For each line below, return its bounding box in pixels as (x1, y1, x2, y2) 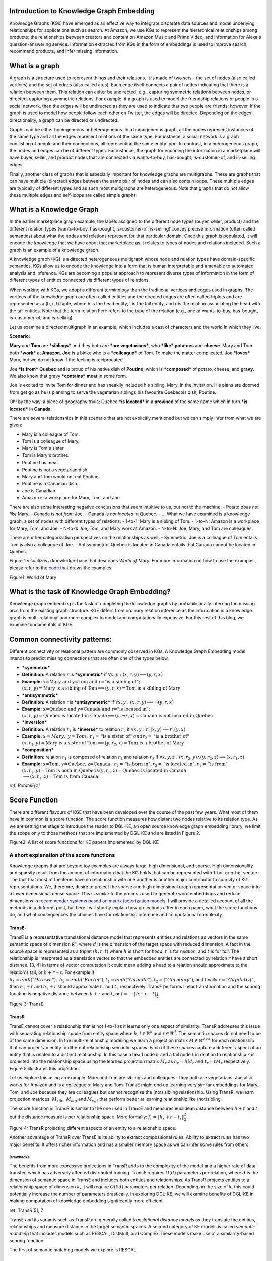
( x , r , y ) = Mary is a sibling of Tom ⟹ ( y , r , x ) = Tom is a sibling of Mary (22, 685, 181, 691)
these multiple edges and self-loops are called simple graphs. (9, 192, 138, 198)
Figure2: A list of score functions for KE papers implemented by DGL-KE (9, 839, 159, 845)
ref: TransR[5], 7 (9, 1207, 43, 1213)
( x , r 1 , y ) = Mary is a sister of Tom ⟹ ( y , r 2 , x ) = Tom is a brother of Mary (22, 740, 184, 747)
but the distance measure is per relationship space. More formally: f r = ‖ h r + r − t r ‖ (9, 1114, 184, 1121)
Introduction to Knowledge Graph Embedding (9, 7, 155, 15)
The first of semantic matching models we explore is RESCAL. (9, 1247, 138, 1253)
